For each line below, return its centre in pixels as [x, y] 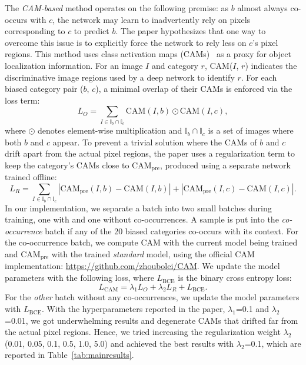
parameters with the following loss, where [79, 278]
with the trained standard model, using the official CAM [153, 254]
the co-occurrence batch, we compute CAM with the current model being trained [151, 242]
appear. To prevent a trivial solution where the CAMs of [155, 142]
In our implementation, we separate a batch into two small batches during [138, 208]
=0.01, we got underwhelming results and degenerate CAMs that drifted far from [152, 320]
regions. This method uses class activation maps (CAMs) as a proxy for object [148, 54]
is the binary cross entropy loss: [235, 278]
